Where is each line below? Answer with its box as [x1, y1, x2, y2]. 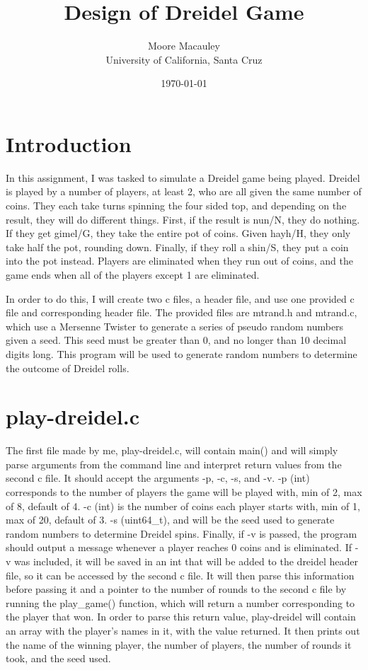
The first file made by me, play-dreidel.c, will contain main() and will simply [6, 443, 338, 458]
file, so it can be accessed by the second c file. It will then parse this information [6, 567, 355, 582]
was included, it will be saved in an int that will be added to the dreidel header [14, 554, 359, 569]
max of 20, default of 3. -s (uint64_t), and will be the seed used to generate [6, 512, 335, 527]
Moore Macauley [148, 38, 220, 53]
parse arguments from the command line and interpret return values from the [6, 456, 342, 471]
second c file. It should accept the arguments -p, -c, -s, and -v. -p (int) [6, 470, 310, 485]
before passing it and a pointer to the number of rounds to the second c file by [6, 582, 347, 596]
